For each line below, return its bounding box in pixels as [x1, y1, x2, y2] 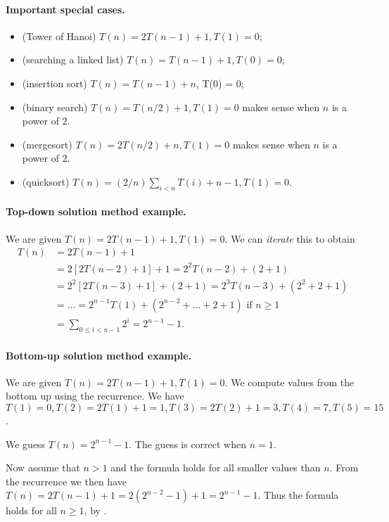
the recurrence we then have [6, 473, 127, 488]
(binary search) [22, 99, 88, 114]
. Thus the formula [257, 488, 339, 502]
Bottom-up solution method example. [6, 348, 192, 362]
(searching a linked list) [22, 52, 124, 67]
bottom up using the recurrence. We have [6, 388, 184, 403]
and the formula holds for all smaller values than [110, 460, 321, 475]
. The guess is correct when [129, 436, 247, 451]
